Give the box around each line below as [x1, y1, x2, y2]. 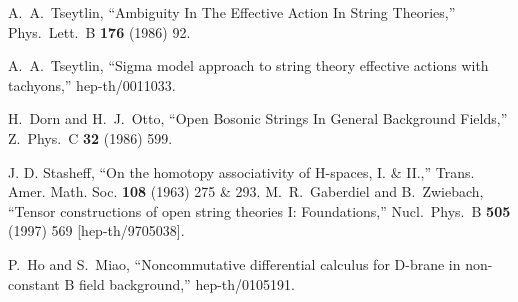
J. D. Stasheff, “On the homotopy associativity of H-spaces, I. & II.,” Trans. [8, 161, 475, 182]
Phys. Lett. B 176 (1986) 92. [8, 21, 191, 42]
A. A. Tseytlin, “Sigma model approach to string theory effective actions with [8, 55, 489, 76]
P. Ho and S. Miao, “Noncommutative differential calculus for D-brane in [8, 253, 461, 274]
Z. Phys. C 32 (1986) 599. [8, 127, 173, 148]
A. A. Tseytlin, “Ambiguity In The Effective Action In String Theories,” [8, 2, 456, 22]
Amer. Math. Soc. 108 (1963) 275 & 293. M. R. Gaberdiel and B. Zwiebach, [8, 181, 484, 202]
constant [8, 273, 60, 294]
